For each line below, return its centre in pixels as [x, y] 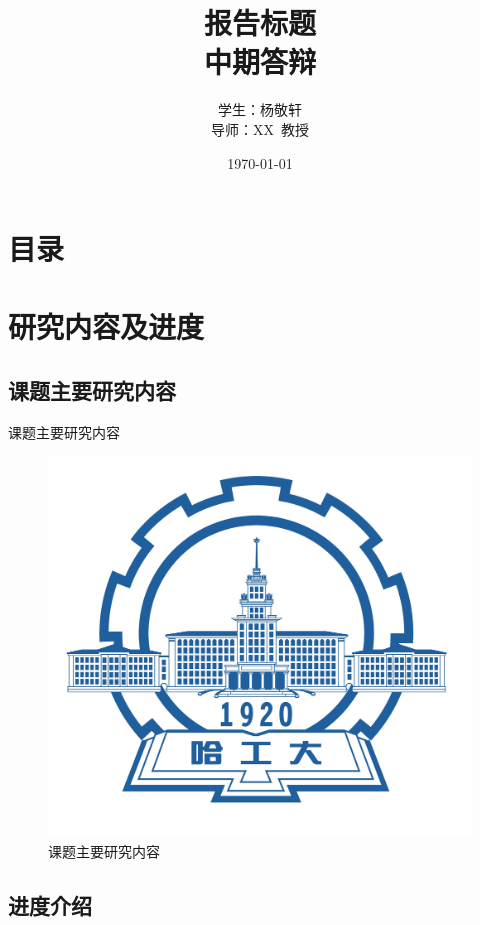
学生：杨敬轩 [260, 109]
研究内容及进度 [106, 326]
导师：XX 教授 [260, 128]
